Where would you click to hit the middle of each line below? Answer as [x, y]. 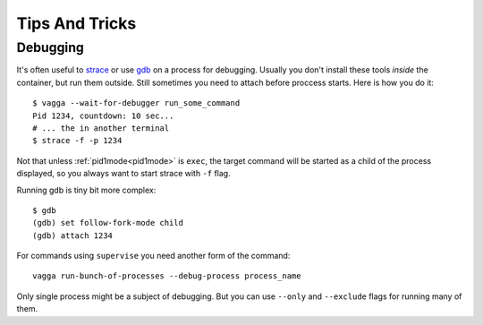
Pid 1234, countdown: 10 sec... [103, 115]
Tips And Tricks [76, 23]
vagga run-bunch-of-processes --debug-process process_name [167, 276]
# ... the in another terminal [101, 128]
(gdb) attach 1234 [73, 235]
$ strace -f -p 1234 [77, 141]
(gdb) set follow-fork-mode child [108, 223]
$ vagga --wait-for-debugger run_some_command [136, 103]
